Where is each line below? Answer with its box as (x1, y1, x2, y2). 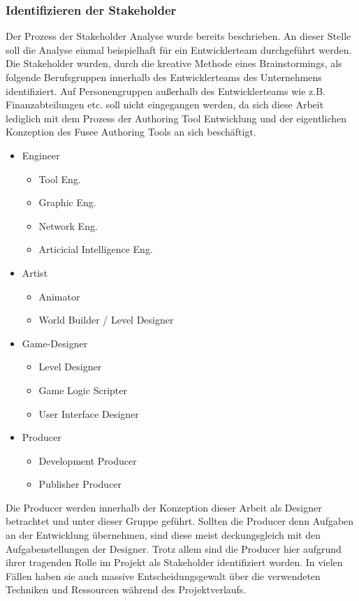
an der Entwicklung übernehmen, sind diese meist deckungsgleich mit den (6, 528, 321, 542)
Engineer (22, 147, 60, 162)
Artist (22, 265, 48, 280)
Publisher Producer (38, 477, 122, 491)
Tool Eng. (38, 171, 81, 186)
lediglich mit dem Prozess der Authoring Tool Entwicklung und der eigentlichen (6, 110, 346, 125)
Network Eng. (38, 218, 98, 233)
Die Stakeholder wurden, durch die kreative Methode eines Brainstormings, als (6, 56, 342, 71)
